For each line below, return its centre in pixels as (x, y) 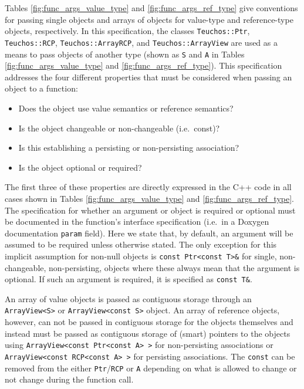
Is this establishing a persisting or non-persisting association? (129, 148)
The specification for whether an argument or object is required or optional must (150, 210)
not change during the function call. (69, 379)
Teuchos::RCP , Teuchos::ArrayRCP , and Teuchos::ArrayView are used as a (141, 42)
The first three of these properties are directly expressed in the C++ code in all (148, 187)
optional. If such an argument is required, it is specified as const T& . (129, 279)
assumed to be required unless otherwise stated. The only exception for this (141, 244)
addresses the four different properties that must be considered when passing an (148, 77)
